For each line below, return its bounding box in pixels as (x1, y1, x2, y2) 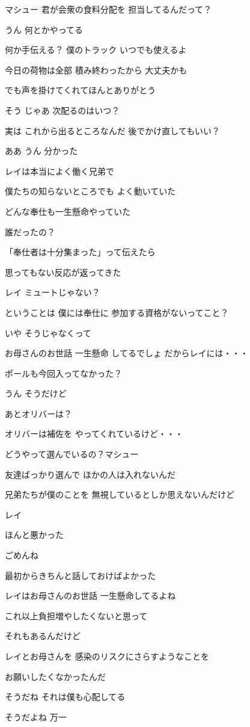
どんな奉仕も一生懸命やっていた (5, 205, 131, 217)
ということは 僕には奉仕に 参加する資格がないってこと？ (5, 306, 229, 318)
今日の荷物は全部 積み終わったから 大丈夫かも (5, 63, 187, 76)
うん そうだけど (5, 387, 67, 400)
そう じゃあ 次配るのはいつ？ (5, 104, 120, 116)
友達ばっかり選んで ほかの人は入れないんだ (5, 468, 175, 480)
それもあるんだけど (5, 630, 81, 642)
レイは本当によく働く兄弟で (5, 164, 114, 177)
